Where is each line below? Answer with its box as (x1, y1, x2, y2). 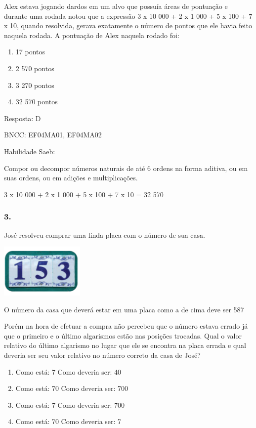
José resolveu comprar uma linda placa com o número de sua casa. (4, 229, 205, 240)
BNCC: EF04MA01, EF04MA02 (4, 129, 102, 140)
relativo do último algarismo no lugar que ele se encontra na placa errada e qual (4, 340, 246, 350)
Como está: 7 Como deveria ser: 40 (15, 366, 122, 377)
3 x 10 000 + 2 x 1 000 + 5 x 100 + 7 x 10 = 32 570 (4, 189, 164, 199)
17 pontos (15, 46, 45, 57)
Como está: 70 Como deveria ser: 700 (15, 383, 128, 393)
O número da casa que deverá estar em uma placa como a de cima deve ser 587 (4, 304, 244, 314)
